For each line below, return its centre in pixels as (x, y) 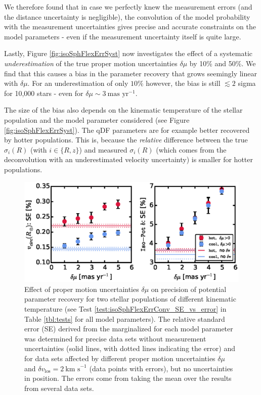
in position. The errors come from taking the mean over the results (128, 378)
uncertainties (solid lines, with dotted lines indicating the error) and (130, 348)
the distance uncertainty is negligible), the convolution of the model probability (127, 16)
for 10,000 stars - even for (44, 93)
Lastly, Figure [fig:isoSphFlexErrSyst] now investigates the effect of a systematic (128, 53)
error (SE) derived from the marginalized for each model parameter (129, 329)
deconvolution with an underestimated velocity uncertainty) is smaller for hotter (128, 159)
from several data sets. (59, 388)
